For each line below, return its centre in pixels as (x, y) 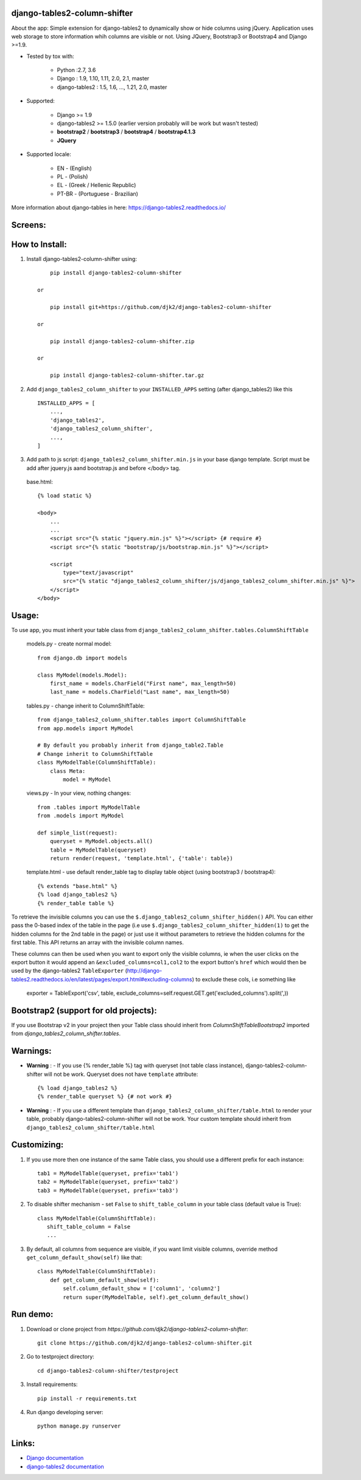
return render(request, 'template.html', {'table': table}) (142, 859)
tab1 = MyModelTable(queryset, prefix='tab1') (108, 1173)
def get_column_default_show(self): (104, 1280)
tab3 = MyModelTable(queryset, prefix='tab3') (108, 1190)
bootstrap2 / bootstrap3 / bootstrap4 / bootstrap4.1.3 (126, 132)
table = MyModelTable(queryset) (98, 850)
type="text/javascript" (98, 572)
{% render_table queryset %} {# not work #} (105, 1097)
